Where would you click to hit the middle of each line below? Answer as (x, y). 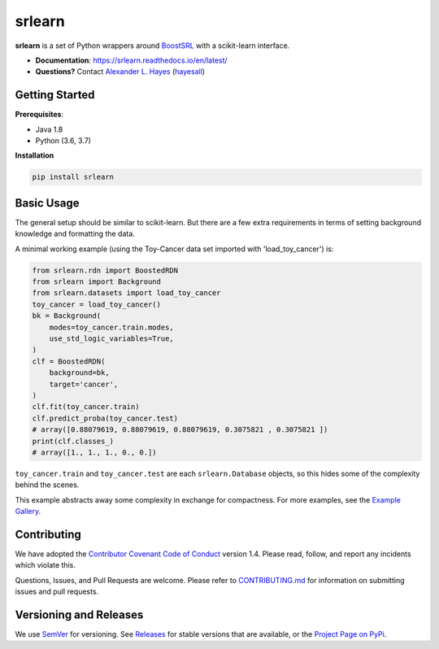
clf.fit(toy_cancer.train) (86, 407)
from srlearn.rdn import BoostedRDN (105, 270)
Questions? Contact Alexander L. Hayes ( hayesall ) (120, 72)
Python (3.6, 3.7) (63, 141)
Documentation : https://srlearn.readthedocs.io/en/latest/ (131, 60)
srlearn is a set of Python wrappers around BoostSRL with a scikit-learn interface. (152, 46)
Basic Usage (47, 203)
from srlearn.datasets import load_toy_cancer (126, 293)
